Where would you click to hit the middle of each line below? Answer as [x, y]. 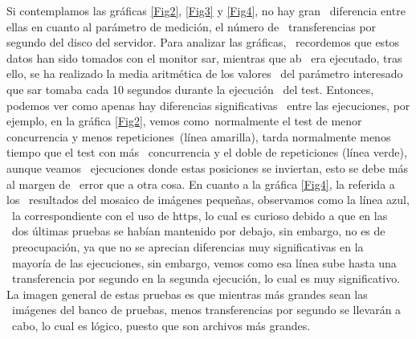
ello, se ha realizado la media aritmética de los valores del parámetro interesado [205, 74]
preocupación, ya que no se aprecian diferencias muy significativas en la [188, 246]
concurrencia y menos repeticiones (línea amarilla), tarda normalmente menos [199, 136]
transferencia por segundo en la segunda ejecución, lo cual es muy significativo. [206, 278]
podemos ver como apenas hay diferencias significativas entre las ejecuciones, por [208, 105]
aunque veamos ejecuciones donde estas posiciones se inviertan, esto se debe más [208, 167]
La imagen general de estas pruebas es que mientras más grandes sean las [187, 294]
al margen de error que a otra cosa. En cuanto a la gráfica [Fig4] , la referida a [201, 184]
